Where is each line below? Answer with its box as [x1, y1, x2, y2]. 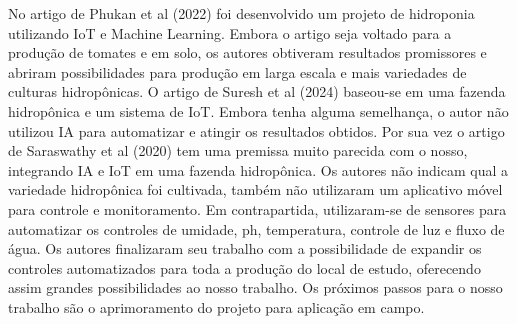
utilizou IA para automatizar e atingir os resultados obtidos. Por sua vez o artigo [8, 120, 505, 141]
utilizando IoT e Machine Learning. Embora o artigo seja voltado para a [8, 22, 452, 43]
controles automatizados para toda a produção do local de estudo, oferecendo [8, 257, 481, 278]
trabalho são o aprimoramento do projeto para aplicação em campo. [8, 296, 425, 317]
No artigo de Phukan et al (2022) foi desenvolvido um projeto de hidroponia [8, 3, 475, 23]
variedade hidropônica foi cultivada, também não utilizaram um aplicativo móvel [8, 179, 503, 200]
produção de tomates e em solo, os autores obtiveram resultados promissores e [8, 42, 487, 63]
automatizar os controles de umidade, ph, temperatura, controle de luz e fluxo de [8, 218, 505, 239]
